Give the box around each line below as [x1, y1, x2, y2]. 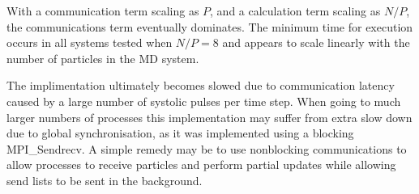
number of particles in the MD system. [6, 49, 199, 66]
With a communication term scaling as [6, 2, 199, 19]
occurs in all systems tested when [6, 34, 173, 51]
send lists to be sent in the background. [6, 171, 203, 188]
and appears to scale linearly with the [222, 34, 410, 51]
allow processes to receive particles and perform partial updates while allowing [6, 156, 396, 173]
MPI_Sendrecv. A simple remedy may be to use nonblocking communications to [6, 140, 407, 157]
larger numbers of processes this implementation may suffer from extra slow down [6, 108, 413, 125]
